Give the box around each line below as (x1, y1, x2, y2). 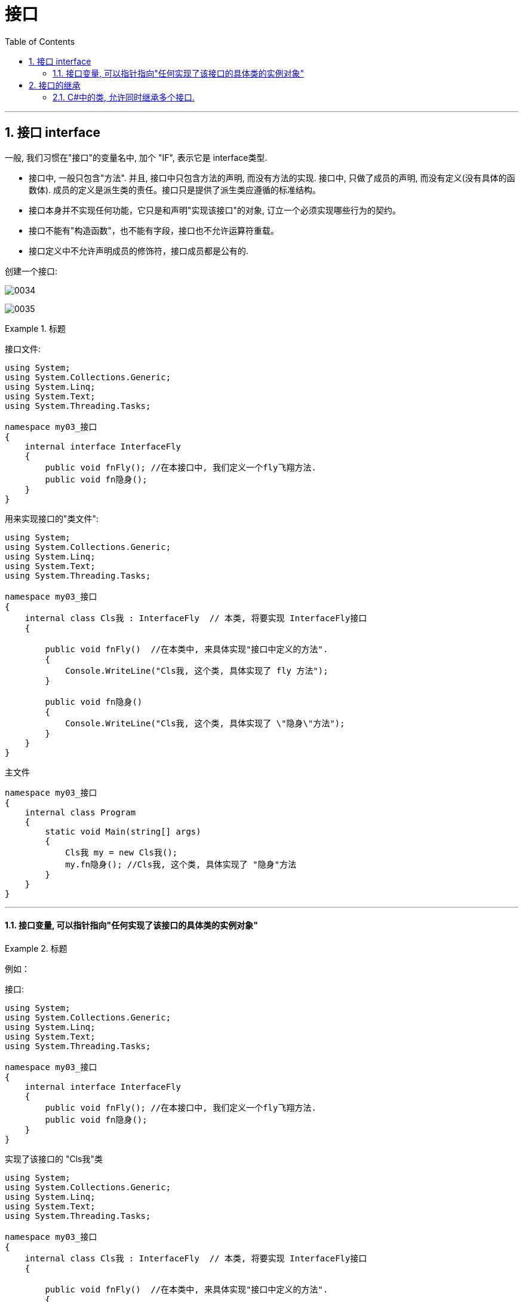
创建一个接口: (5, 265, 58, 276)
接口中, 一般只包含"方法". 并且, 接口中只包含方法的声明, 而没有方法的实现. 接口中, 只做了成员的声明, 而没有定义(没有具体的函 (29, 172, 515, 183)
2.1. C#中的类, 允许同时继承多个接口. (53, 91, 195, 102)
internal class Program (24, 807, 136, 817)
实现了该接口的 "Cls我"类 (5, 1153, 103, 1164)
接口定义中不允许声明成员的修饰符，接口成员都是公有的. (29, 245, 249, 256)
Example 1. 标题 (5, 323, 66, 334)
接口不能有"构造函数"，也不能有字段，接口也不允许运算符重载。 (29, 225, 279, 236)
